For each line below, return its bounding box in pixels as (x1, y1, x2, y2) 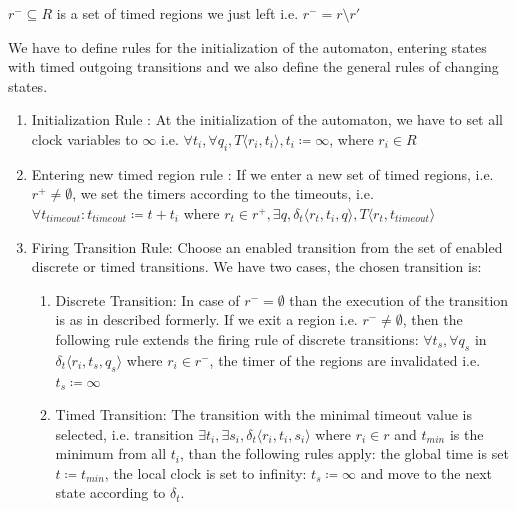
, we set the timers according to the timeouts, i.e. (72, 183, 374, 204)
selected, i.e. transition (55, 423, 194, 444)
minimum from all (55, 443, 167, 464)
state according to (55, 482, 166, 503)
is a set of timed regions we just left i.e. (56, 3, 299, 23)
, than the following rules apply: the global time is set (179, 443, 509, 464)
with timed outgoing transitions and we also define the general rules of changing (8, 56, 499, 77)
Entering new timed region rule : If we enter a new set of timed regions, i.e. (31, 163, 494, 184)
